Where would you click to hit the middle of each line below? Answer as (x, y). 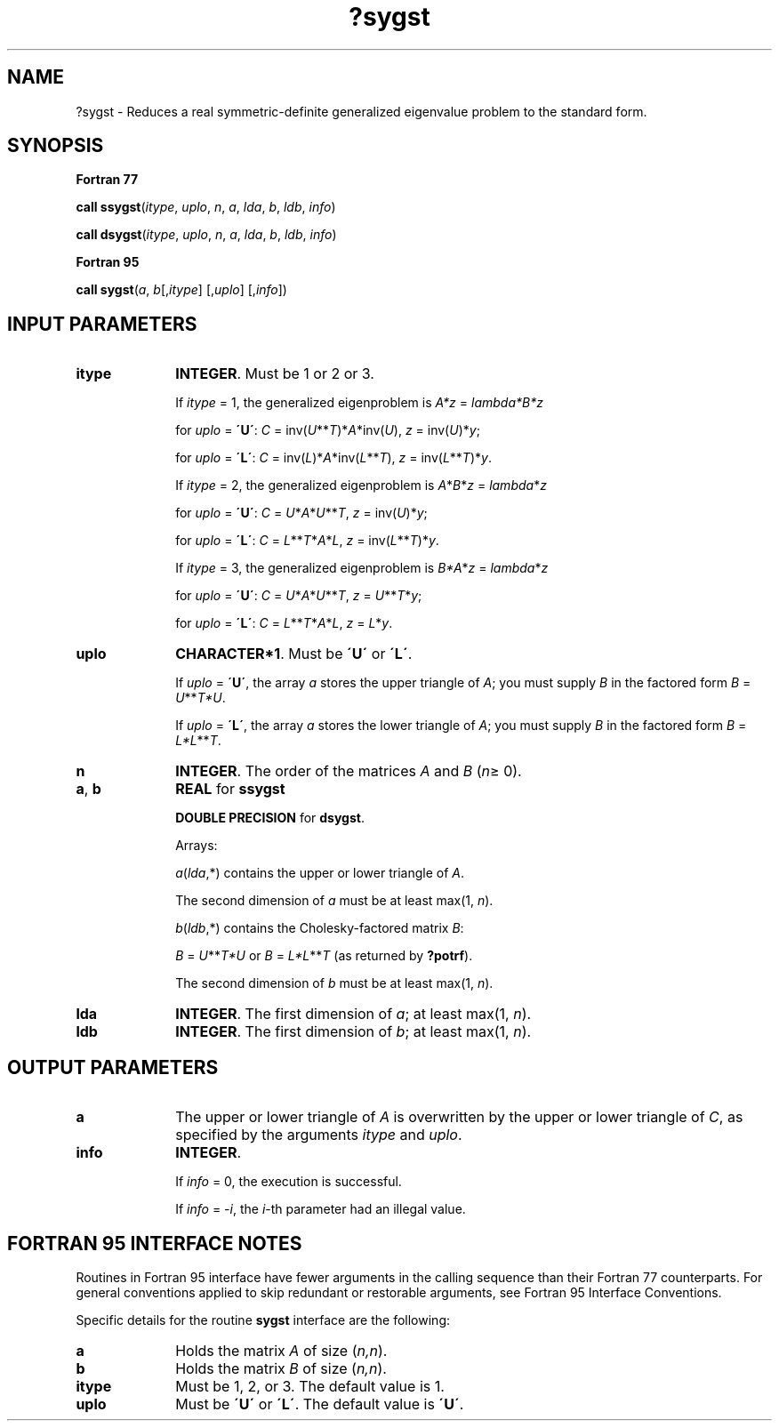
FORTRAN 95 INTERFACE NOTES (155, 1243)
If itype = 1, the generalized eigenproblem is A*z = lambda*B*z (359, 403)
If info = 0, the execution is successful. (289, 1182)
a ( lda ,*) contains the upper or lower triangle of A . (320, 873)
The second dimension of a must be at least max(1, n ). (334, 901)
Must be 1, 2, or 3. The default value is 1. (310, 1386)
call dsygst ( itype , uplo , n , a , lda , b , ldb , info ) (206, 235)
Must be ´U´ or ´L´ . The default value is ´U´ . (320, 1404)
